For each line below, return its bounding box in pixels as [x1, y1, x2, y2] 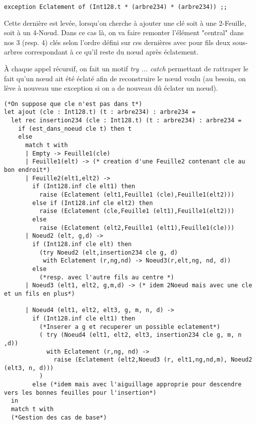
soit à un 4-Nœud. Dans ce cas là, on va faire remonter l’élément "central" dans [4, 27, 244, 38]
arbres [4, 47, 23, 57]
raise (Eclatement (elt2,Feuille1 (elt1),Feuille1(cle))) [39, 224, 235, 231]
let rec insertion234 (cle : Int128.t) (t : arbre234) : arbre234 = [11, 117, 242, 124]
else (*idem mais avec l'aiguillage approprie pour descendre [32, 381, 242, 388]
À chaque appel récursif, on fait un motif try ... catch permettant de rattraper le [4, 63, 249, 74]
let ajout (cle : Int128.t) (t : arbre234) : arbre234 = [4, 108, 196, 116]
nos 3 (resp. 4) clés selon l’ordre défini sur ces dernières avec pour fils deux [4, 37, 231, 47]
